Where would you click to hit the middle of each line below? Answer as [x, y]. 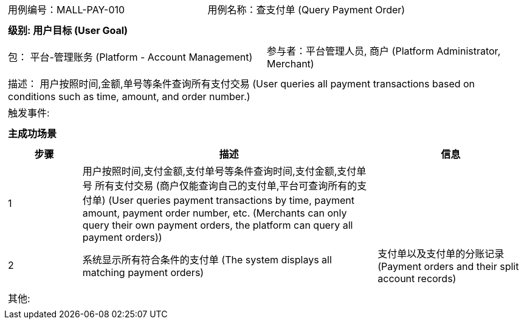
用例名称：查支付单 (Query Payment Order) [306, 10]
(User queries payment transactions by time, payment [231, 200]
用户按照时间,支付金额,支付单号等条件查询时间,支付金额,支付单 [224, 171]
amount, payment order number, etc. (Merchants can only [215, 213]
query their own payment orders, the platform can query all [218, 225]
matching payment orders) [143, 272]
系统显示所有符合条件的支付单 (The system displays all [207, 260]
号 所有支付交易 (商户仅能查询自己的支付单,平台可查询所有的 [220, 186]
